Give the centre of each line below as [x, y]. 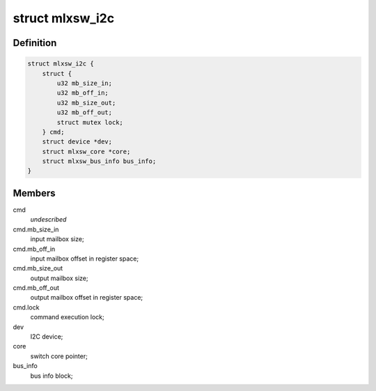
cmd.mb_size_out [38, 268]
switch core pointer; [59, 356]
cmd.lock [26, 307]
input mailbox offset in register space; [85, 259]
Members [34, 193]
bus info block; [52, 376]
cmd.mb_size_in [36, 229]
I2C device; [47, 337]
